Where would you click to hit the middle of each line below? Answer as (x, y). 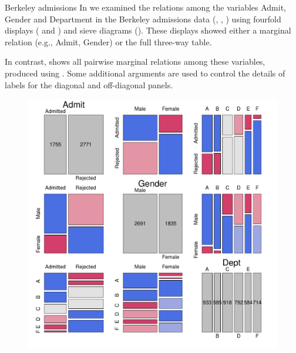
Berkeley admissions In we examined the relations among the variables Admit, (145, 7)
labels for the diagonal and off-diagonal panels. (89, 84)
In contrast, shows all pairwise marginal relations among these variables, (135, 61)
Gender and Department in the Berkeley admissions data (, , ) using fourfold (143, 19)
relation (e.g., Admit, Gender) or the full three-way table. (108, 41)
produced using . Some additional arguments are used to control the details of (145, 73)
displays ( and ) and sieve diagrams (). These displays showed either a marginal (148, 30)
